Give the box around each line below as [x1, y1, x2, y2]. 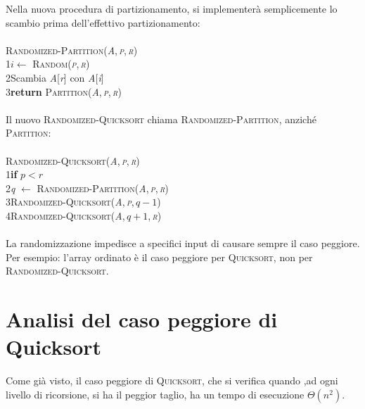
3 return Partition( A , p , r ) [6, 84, 122, 99]
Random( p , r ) [32, 56, 90, 71]
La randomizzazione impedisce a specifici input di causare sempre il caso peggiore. [6, 236, 360, 251]
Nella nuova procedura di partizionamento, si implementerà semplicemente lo [6, 1, 338, 15]
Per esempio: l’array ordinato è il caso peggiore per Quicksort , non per [6, 249, 313, 264]
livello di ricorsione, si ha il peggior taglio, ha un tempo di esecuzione [6, 386, 305, 401]
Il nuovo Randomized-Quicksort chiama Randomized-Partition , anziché [6, 111, 316, 126]
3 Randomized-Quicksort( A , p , [6, 194, 134, 209]
